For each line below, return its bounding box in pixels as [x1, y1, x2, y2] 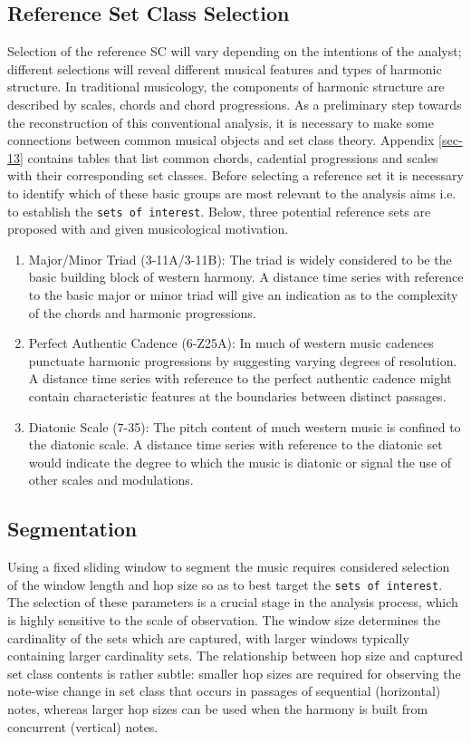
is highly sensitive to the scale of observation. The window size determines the [7, 610, 441, 629]
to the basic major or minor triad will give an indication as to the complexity [28, 285, 458, 304]
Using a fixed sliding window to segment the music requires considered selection [7, 557, 450, 576]
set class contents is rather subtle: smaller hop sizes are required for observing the [7, 663, 461, 682]
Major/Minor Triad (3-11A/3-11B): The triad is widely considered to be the [28, 249, 452, 268]
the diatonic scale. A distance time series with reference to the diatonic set [28, 435, 443, 454]
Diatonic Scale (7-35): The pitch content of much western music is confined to [28, 417, 461, 436]
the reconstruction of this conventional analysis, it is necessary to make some [7, 112, 434, 131]
